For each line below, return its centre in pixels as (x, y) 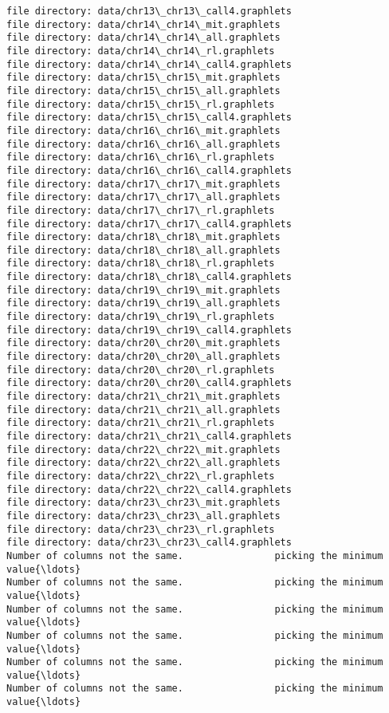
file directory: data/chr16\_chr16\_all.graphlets (143, 144)
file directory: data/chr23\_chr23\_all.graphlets (143, 516)
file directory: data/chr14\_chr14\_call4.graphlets (149, 64)
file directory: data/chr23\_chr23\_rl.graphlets (141, 529)
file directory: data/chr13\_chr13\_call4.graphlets (149, 11)
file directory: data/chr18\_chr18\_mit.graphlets (143, 237)
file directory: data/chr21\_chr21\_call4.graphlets (149, 436)
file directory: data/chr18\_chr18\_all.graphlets (143, 250)
